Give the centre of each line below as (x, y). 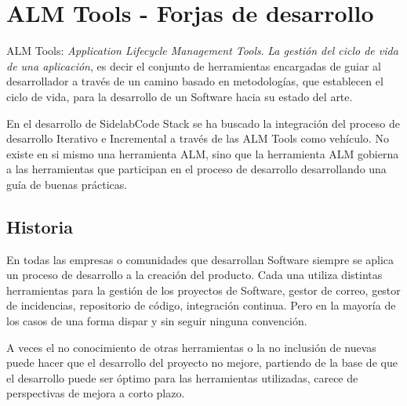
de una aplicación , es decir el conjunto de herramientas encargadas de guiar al (194, 65)
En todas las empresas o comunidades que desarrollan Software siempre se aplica (200, 259)
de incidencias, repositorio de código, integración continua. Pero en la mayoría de (201, 305)
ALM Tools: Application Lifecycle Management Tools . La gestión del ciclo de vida (202, 51)
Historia (40, 226)
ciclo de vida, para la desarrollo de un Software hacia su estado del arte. (180, 96)
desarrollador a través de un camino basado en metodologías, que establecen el (195, 81)
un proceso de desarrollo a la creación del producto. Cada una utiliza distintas (194, 275)
